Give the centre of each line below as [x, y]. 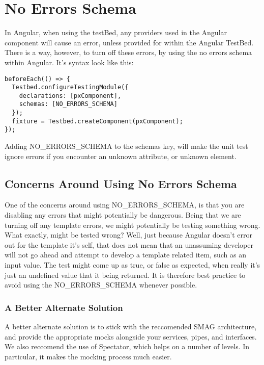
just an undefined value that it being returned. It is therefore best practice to [125, 275]
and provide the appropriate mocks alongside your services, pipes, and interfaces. [131, 336]
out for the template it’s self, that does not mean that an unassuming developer [129, 244]
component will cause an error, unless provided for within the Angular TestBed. [129, 42]
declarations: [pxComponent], [70, 96]
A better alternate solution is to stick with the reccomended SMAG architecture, [131, 327]
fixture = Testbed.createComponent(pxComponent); [97, 121]
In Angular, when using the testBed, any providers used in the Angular [116, 32]
